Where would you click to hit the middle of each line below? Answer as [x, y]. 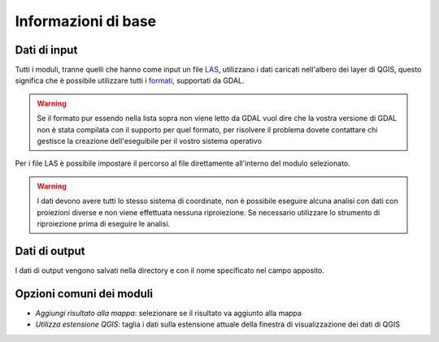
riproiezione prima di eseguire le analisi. [104, 223]
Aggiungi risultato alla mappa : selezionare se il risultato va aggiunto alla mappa [169, 313]
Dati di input [46, 50]
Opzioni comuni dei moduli [84, 294]
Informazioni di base [86, 21]
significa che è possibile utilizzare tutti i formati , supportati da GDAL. [130, 80]
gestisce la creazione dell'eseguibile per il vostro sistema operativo [149, 141]
